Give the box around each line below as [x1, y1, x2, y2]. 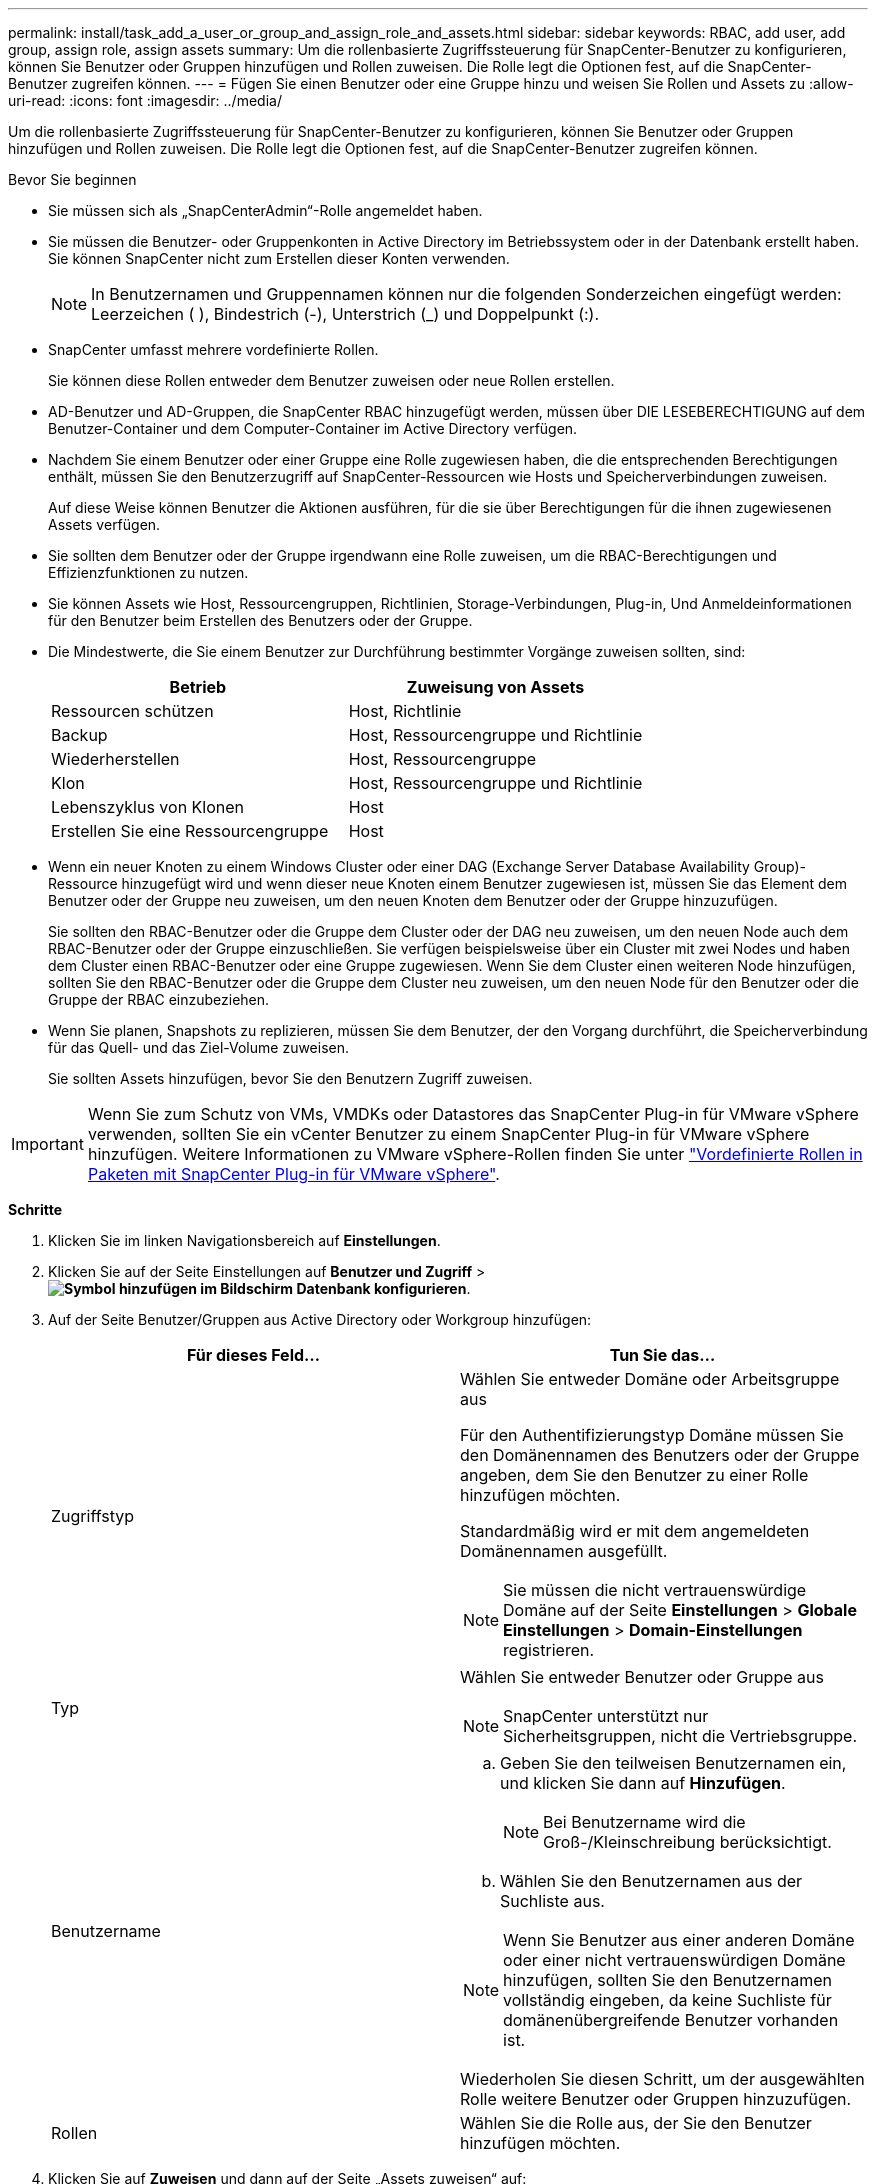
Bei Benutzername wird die [543, 1812, 746, 1832]
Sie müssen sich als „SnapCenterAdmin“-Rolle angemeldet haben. [48, 202, 483, 219]
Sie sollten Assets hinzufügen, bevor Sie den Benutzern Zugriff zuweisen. [48, 1070, 533, 1087]
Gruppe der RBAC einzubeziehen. [48, 991, 270, 1008]
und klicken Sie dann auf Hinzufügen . [500, 1773, 786, 1793]
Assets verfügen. [48, 516, 161, 533]
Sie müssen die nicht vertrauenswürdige [503, 1580, 807, 1600]
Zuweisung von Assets [406, 677, 585, 697]
